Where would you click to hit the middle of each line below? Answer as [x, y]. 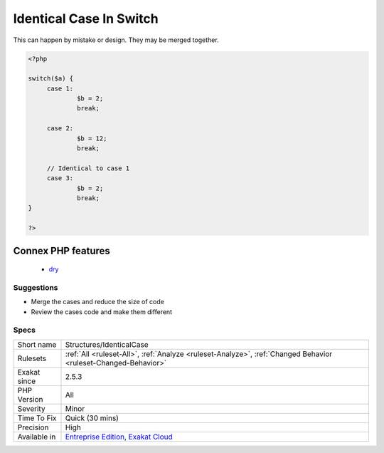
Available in [37, 437]
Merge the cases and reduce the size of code [98, 302]
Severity [31, 408]
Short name [37, 344]
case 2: [60, 129]
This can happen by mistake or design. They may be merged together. [116, 40]
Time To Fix [37, 418]
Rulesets [32, 358]
